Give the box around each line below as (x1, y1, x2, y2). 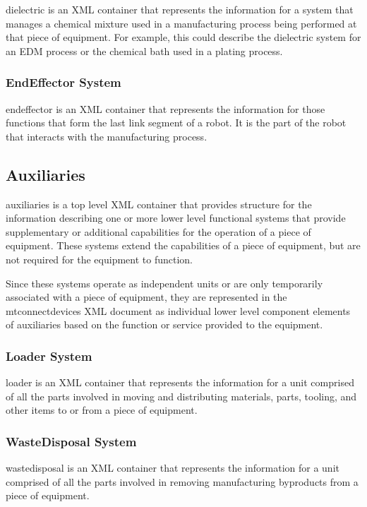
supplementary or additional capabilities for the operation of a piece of (6, 224, 311, 239)
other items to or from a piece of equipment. (6, 402, 198, 417)
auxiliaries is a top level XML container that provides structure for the (6, 196, 312, 211)
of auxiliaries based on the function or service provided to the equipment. (6, 317, 323, 332)
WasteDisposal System (6, 432, 137, 450)
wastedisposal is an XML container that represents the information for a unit (6, 460, 339, 475)
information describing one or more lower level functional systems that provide (6, 210, 346, 225)
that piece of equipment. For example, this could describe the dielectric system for (6, 30, 361, 44)
